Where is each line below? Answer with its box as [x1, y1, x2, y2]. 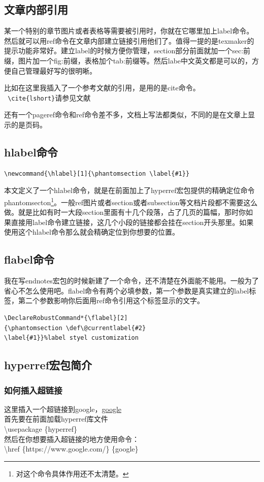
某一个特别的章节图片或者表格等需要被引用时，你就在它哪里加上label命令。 [4, 25, 254, 36]
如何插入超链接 [4, 383, 62, 396]
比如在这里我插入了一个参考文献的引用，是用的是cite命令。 [4, 82, 200, 93]
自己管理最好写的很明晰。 [11, 65, 96, 76]
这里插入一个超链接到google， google [4, 403, 121, 414]
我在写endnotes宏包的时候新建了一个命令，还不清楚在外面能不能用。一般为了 [4, 275, 259, 286]
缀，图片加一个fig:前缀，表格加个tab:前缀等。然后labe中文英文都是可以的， [4, 55, 252, 66]
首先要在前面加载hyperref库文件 [4, 413, 108, 424]
